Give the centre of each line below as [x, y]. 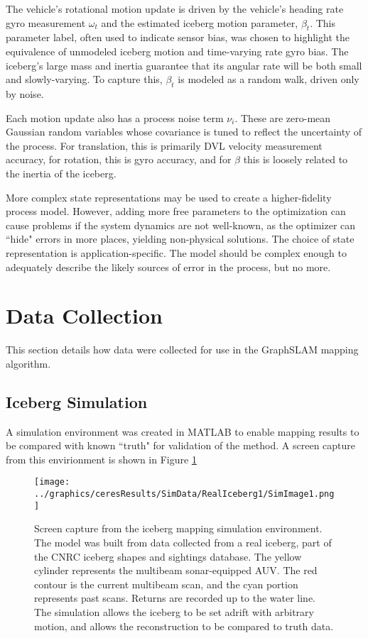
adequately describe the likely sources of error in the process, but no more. [168, 266]
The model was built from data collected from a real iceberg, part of [183, 542]
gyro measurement [46, 22]
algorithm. [28, 363]
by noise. [25, 93]
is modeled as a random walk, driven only [269, 79]
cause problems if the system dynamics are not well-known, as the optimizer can [181, 225]
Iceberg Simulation [77, 401]
